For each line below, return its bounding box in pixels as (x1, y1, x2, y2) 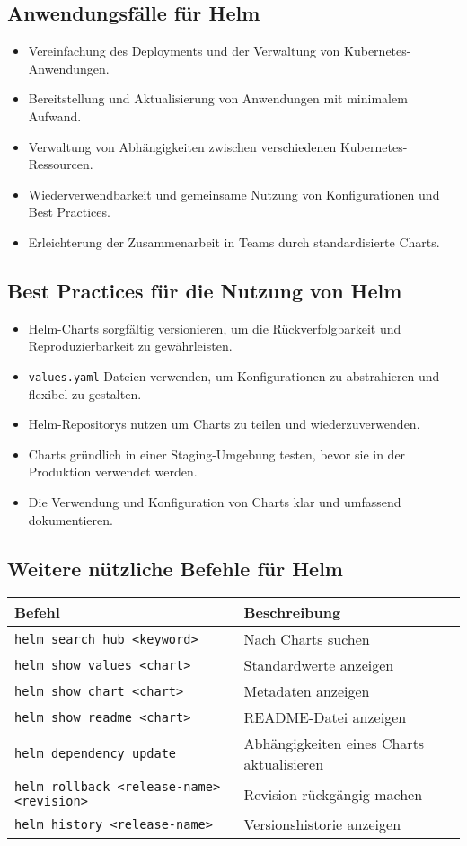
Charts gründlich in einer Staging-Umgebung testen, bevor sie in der (28, 444, 406, 463)
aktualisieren (243, 753, 324, 775)
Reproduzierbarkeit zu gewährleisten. (28, 336, 233, 355)
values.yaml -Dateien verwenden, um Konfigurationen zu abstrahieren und (28, 366, 440, 385)
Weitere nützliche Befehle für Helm (7, 554, 343, 582)
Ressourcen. (28, 155, 93, 174)
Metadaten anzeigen (243, 681, 370, 702)
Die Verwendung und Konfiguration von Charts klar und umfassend (28, 492, 401, 511)
